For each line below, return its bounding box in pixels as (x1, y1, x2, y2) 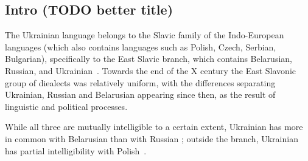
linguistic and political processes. (5, 100, 128, 112)
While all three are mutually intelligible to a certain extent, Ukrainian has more (5, 120, 303, 133)
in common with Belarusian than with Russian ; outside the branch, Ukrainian (5, 132, 298, 145)
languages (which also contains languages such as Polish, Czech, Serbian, (5, 40, 276, 53)
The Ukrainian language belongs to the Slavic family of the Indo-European (5, 29, 284, 41)
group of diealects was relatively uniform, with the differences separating (5, 76, 276, 89)
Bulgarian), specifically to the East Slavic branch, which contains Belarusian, (5, 52, 292, 65)
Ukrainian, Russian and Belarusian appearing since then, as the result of (5, 88, 276, 101)
